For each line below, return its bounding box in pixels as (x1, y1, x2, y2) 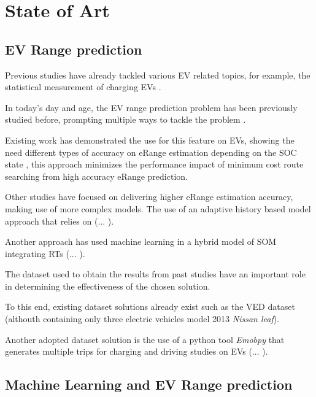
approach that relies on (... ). (5, 214, 114, 227)
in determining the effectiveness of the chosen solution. (5, 279, 210, 292)
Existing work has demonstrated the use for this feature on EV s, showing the (5, 133, 295, 146)
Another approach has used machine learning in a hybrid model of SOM (5, 235, 277, 248)
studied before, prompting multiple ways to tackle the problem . (5, 113, 246, 126)
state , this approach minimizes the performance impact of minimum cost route (5, 158, 304, 171)
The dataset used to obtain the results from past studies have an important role (5, 268, 306, 280)
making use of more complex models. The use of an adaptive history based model (5, 202, 311, 215)
